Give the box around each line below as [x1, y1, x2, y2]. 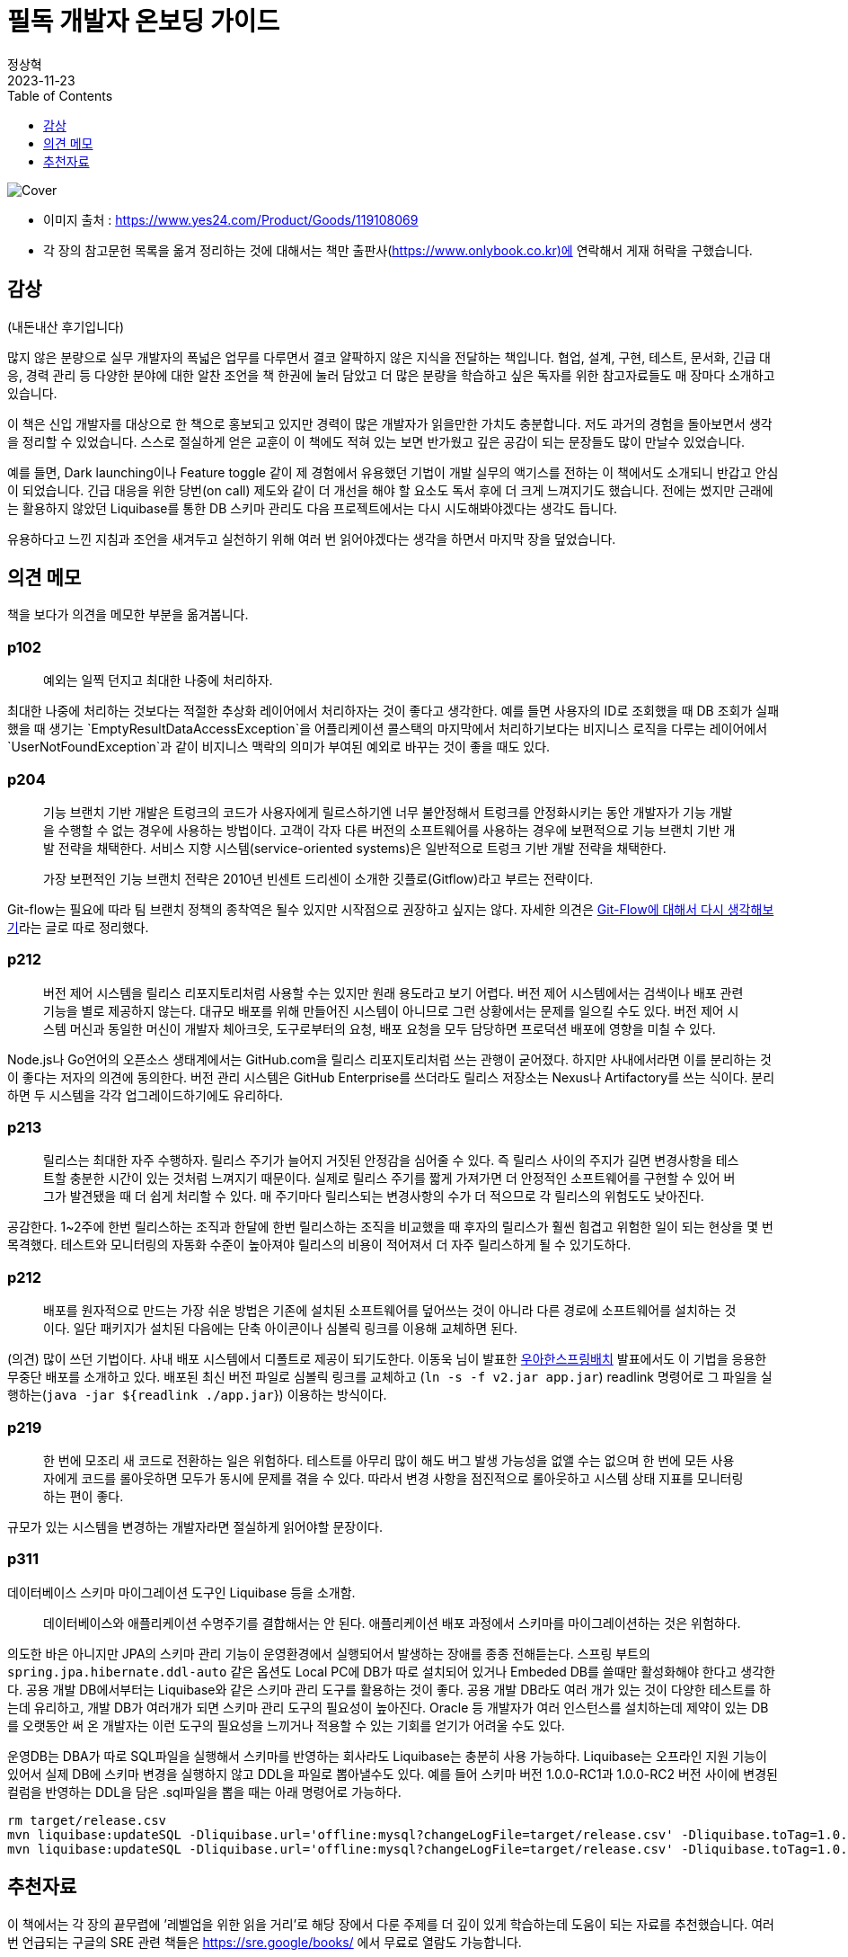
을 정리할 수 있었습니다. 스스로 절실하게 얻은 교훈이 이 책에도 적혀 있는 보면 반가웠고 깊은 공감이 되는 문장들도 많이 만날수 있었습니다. [7, 433, 745, 449]
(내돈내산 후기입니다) [7, 318, 125, 334]
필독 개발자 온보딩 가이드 [7, 6, 280, 37]
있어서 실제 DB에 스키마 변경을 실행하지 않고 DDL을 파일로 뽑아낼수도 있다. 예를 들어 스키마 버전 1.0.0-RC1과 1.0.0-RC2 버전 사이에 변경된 [7, 1766, 778, 1782]
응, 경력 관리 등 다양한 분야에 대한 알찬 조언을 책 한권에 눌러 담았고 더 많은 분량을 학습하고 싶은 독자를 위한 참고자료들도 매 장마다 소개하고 [7, 367, 775, 383]
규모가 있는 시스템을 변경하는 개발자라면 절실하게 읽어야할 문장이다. [7, 1518, 383, 1534]
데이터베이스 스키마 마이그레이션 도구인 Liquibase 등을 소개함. [7, 1584, 356, 1600]
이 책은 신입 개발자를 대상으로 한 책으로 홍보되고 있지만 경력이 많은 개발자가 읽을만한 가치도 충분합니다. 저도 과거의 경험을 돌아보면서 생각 [7, 415, 773, 431]
